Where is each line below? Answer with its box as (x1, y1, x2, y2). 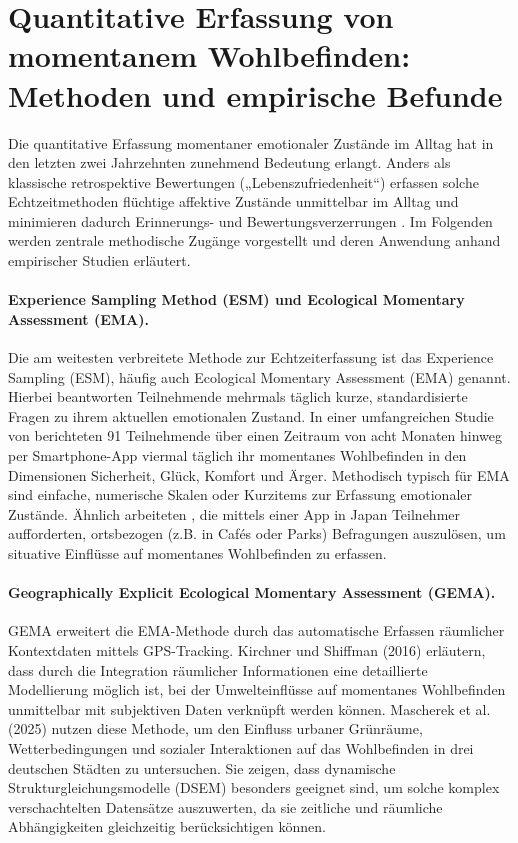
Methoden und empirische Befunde (8, 74, 503, 115)
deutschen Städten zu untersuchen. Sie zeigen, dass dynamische (8, 757, 396, 778)
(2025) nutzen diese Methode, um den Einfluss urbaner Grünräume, (8, 718, 423, 739)
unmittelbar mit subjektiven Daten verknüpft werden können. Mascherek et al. (8, 698, 491, 719)
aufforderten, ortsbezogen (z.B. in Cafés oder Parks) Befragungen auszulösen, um (8, 523, 506, 544)
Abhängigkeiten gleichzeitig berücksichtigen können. (8, 816, 326, 837)
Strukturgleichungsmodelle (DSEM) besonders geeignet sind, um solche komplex (8, 777, 500, 798)
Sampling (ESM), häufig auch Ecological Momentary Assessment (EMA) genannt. (8, 366, 511, 387)
